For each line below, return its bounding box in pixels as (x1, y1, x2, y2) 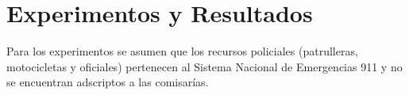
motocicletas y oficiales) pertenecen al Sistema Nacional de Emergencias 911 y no (6, 58, 403, 74)
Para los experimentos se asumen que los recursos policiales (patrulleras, (6, 43, 358, 59)
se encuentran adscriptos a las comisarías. (6, 74, 209, 90)
